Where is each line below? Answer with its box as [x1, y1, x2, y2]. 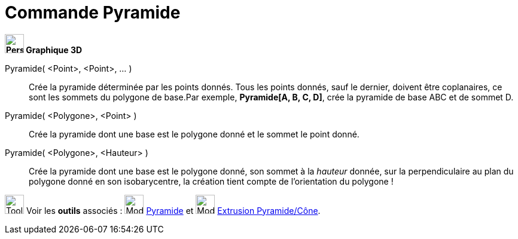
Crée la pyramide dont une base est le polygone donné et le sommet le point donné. [29, 128, 359, 139]
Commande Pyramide [5, 2, 181, 23]
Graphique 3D [26, 44, 83, 55]
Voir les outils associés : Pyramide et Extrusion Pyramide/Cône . [26, 205, 321, 216]
